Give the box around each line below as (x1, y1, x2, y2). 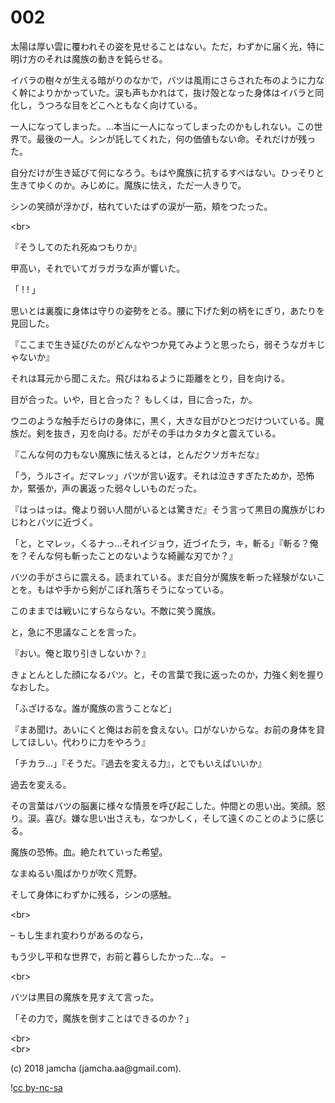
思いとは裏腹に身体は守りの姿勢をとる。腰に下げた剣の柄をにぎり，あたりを (10, 304, 326, 316)
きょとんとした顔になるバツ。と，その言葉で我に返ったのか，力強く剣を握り (10, 668, 325, 680)
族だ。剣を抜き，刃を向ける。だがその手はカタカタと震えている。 (10, 427, 282, 439)
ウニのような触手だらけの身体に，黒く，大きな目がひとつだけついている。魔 (10, 414, 325, 426)
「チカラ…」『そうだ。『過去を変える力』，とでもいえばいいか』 (10, 757, 267, 769)
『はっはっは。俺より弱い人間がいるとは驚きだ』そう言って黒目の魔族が (10, 503, 308, 515)
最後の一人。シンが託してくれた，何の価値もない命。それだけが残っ (36, 132, 317, 145)
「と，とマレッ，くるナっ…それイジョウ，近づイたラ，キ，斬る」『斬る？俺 (10, 537, 319, 549)
